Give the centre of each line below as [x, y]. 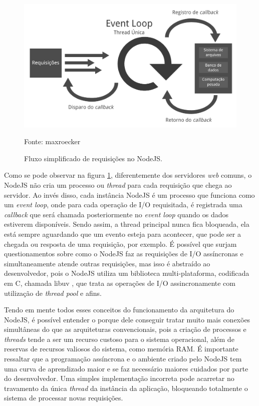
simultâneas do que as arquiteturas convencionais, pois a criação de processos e [125, 329]
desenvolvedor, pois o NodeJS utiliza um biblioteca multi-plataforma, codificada [127, 273]
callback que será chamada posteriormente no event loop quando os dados [116, 214]
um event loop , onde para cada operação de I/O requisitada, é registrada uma [123, 205]
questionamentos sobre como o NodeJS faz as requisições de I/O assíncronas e [124, 254]
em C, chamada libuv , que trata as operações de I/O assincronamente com [120, 283]
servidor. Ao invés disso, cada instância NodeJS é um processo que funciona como [129, 194]
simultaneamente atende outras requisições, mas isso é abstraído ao [107, 263]
